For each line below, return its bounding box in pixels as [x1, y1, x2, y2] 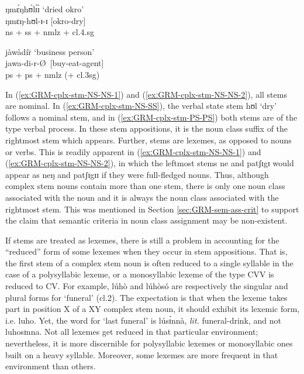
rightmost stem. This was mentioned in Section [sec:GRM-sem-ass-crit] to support [5, 203, 299, 215]
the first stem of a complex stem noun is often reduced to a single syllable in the [5, 256, 293, 269]
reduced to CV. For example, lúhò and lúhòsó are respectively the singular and [5, 280, 288, 292]
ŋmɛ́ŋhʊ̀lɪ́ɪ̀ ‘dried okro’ [5, 3, 84, 15]
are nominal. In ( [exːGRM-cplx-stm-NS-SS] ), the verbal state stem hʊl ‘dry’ [5, 99, 277, 112]
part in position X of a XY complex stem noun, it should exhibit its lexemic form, [5, 303, 300, 315]
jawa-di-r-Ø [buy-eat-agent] [5, 57, 104, 69]
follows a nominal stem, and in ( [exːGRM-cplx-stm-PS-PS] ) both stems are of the [5, 111, 298, 123]
